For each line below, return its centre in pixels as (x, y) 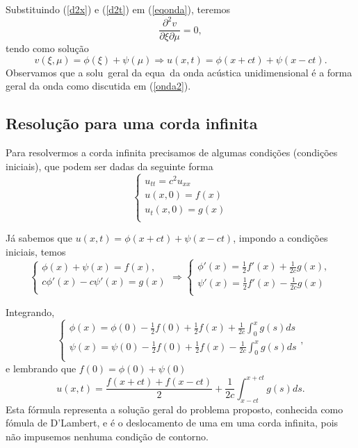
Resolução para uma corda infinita (132, 123)
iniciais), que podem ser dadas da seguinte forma (109, 166)
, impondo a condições (280, 238)
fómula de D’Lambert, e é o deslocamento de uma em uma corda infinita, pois (172, 423)
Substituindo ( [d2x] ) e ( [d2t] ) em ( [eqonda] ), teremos (118, 9)
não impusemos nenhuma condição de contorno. (107, 436)
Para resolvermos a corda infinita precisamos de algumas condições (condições (172, 152)
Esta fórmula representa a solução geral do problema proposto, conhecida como (174, 409)
